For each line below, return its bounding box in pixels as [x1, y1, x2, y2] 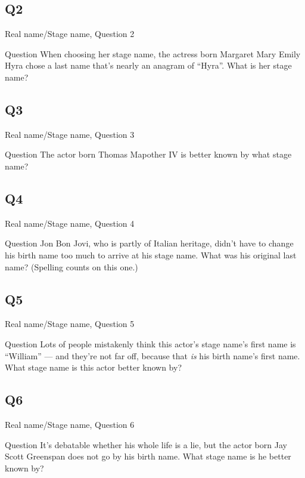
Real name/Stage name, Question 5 [5, 317, 135, 330]
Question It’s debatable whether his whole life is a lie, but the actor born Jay [5, 438, 287, 451]
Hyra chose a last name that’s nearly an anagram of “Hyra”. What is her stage [5, 59, 292, 72]
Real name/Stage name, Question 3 [5, 128, 135, 140]
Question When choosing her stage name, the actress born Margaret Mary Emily [5, 47, 301, 60]
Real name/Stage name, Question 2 [5, 27, 135, 40]
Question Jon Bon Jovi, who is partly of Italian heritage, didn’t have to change [5, 237, 294, 249]
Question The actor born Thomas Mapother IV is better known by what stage [5, 148, 292, 161]
